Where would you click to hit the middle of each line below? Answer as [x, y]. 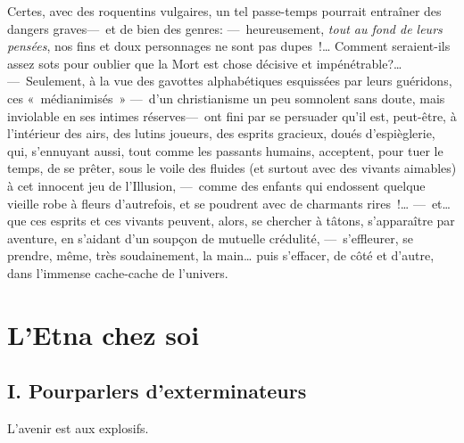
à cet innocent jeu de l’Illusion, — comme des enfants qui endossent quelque [216, 185]
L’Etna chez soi [104, 334]
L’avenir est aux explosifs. [78, 428]
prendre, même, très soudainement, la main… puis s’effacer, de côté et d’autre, [221, 255]
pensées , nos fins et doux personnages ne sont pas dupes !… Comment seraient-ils [229, 46]
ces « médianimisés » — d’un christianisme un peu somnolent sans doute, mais [226, 98]
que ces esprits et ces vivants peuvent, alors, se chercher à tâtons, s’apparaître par [231, 221]
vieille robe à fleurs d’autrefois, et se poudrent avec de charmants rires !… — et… [229, 203]
